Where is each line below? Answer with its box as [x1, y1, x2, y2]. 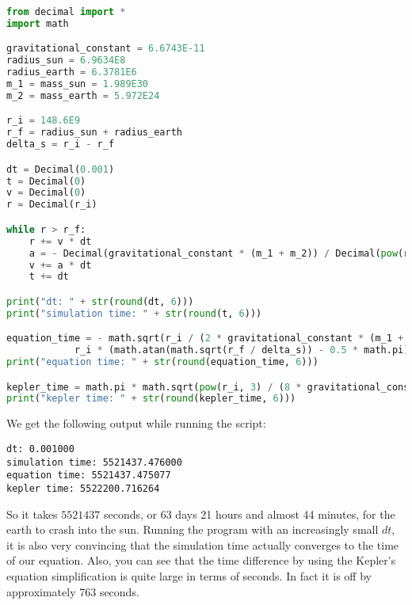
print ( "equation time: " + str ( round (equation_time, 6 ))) [6, 356, 319, 368]
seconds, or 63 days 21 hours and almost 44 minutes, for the [103, 505, 395, 522]
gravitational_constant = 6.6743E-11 [6, 43, 205, 55]
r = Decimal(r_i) [6, 199, 97, 211]
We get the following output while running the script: [6, 415, 266, 432]
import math [6, 17, 69, 29]
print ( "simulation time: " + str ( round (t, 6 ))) [6, 307, 262, 319]
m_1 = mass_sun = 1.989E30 [6, 78, 149, 90]
